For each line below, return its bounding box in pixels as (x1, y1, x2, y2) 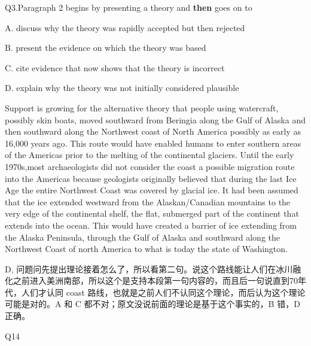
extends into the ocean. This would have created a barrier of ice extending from (5, 218, 297, 231)
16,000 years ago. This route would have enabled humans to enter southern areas (5, 136, 301, 149)
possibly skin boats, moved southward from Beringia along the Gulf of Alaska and (5, 113, 306, 126)
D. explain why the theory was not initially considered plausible (5, 81, 239, 94)
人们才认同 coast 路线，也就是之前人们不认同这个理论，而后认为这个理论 (21, 286, 306, 298)
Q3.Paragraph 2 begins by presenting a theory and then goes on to (5, 1, 252, 13)
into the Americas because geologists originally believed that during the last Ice (5, 172, 297, 184)
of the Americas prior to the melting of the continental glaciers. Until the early (5, 148, 294, 161)
